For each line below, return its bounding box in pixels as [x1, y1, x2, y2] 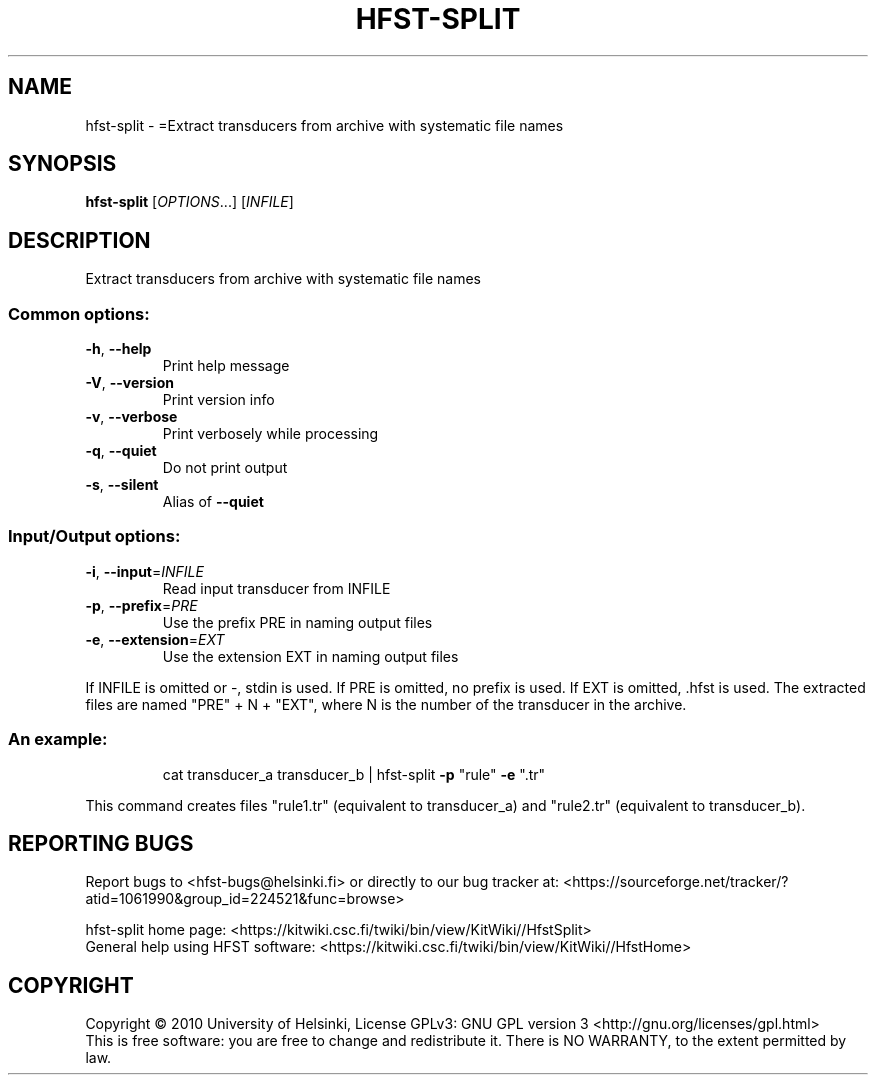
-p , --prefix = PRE [85, 596, 198, 614]
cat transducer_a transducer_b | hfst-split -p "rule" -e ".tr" [162, 765, 546, 783]
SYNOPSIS [8, 151, 117, 177]
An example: [8, 729, 108, 750]
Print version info [162, 391, 275, 409]
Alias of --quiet [162, 493, 264, 511]
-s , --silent [85, 476, 159, 494]
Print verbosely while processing [162, 425, 379, 443]
